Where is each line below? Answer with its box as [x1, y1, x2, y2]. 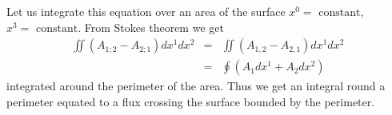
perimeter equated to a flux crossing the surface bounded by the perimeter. [6, 93, 375, 109]
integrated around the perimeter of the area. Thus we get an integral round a [6, 77, 386, 94]
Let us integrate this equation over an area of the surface [6, 3, 286, 19]
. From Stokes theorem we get [78, 18, 224, 35]
